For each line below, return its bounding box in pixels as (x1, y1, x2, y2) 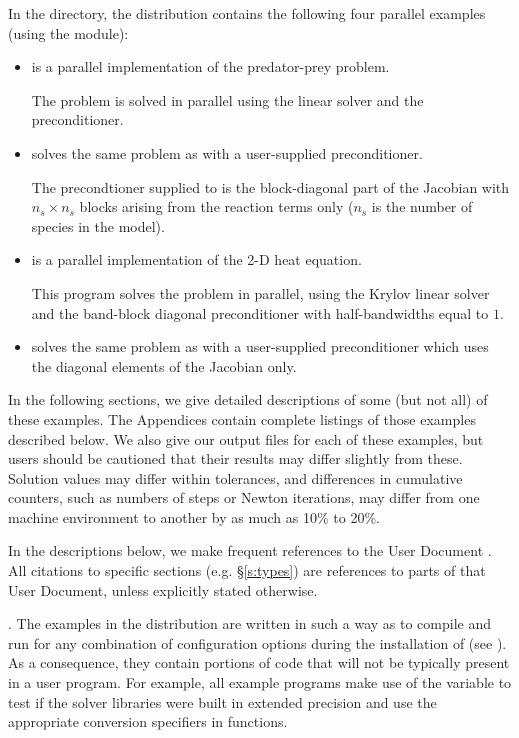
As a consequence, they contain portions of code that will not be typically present (8, 652, 510, 673)
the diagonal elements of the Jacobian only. (31, 355, 297, 376)
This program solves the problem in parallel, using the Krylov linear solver (31, 282, 490, 303)
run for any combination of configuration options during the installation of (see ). (8, 632, 507, 653)
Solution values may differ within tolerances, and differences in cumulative (8, 467, 463, 488)
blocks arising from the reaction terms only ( (79, 196, 354, 217)
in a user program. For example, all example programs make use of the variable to (8, 672, 512, 693)
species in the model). (31, 215, 165, 236)
